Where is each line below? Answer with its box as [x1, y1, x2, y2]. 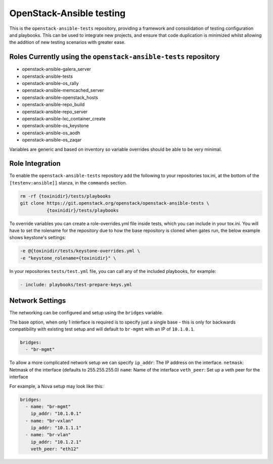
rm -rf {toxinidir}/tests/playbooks [20, 193, 111, 199]
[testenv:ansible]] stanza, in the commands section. [9, 179, 127, 185]
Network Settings [9, 296, 66, 305]
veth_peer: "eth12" [30, 446, 79, 452]
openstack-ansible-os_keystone [22, 123, 89, 129]
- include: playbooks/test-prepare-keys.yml [20, 282, 132, 288]
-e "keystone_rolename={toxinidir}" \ [20, 255, 116, 261]
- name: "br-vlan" [25, 432, 71, 438]
